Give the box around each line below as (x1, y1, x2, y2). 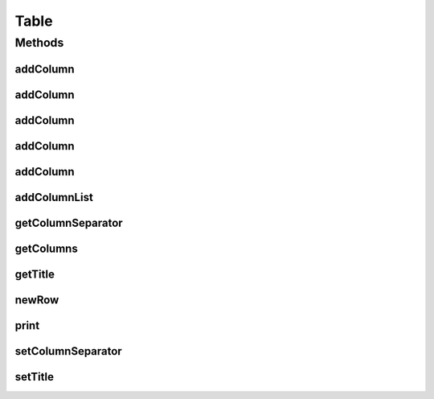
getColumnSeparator (14, 216, 124, 229)
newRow (14, 293, 59, 306)
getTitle (14, 267, 55, 281)
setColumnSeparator (14, 344, 122, 358)
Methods (14, 35, 64, 50)
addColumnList (14, 190, 94, 204)
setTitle (14, 370, 54, 384)
